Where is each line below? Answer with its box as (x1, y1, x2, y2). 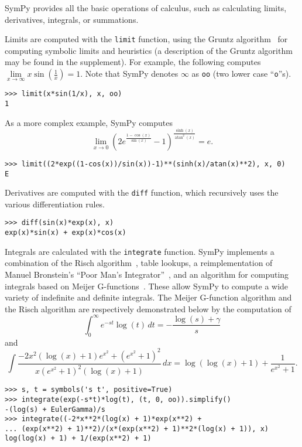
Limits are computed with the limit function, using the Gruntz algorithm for (5, 33, 288, 45)
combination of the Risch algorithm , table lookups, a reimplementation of (5, 257, 273, 269)
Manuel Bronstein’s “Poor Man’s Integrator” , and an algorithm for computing (5, 268, 289, 281)
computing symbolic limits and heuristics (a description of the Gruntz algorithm (5, 44, 293, 56)
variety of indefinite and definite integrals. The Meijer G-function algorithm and (5, 291, 292, 303)
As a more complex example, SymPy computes (5, 116, 173, 128)
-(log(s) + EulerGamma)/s (5, 405, 105, 414)
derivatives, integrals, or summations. (5, 13, 139, 25)
